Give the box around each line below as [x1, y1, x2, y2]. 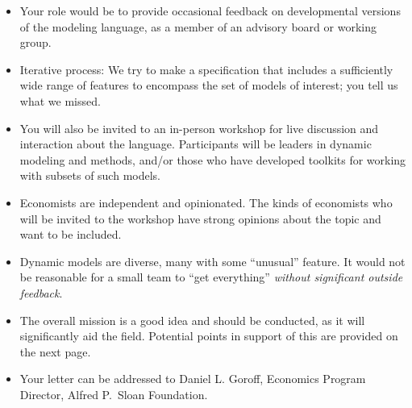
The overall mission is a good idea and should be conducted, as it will [19, 311, 365, 328]
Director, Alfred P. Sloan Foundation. [19, 385, 208, 402]
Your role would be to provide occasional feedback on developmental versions [19, 2, 401, 19]
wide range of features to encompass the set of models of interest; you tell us [19, 77, 398, 94]
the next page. [19, 343, 91, 360]
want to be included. [19, 226, 122, 243]
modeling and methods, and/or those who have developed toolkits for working [19, 151, 406, 168]
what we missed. [19, 92, 101, 109]
